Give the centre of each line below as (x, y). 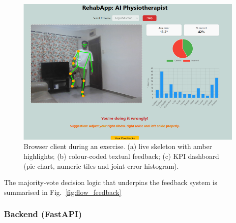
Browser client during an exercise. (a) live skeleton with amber (118, 146)
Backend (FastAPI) (43, 214)
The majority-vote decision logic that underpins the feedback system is (111, 182)
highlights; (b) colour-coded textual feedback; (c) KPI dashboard (121, 156)
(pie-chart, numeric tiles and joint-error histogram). (101, 166)
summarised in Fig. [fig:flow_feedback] (63, 192)
